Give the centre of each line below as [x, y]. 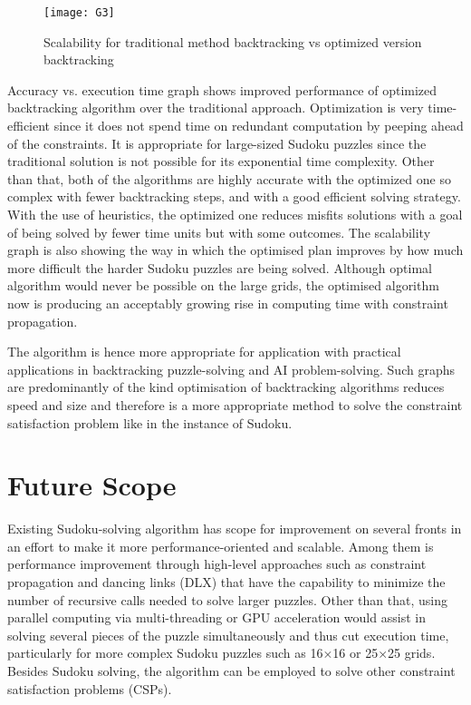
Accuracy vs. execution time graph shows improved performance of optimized [222, 89]
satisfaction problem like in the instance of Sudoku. [150, 422]
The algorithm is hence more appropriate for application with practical [204, 352]
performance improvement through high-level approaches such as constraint [217, 564]
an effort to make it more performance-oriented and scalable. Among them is [221, 546]
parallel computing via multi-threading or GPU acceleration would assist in [216, 617]
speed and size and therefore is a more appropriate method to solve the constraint [235, 404]
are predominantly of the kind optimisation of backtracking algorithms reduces [226, 387]
